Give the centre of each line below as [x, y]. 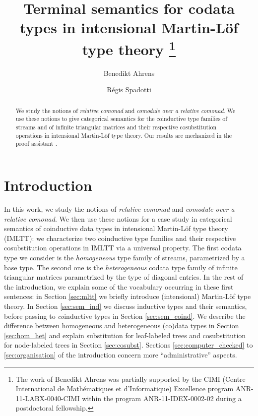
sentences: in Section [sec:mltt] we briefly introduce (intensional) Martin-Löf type [128, 296]
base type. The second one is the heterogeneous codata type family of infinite [121, 267]
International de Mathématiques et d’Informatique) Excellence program [125, 388]
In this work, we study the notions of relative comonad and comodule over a [119, 209]
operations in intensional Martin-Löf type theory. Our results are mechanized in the [124, 135]
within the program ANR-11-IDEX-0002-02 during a [162, 398]
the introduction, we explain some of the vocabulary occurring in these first [119, 286]
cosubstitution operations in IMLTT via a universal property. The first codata [123, 248]
